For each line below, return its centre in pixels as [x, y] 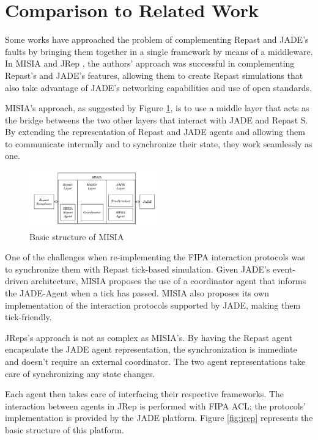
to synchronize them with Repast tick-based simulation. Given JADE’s [138, 269]
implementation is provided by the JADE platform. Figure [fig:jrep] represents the [159, 418]
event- [284, 269]
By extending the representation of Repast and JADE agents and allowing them [155, 132]
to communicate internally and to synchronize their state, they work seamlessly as [159, 143]
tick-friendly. [28, 317]
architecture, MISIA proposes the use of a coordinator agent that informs [168, 281]
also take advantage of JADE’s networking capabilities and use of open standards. [159, 87]
